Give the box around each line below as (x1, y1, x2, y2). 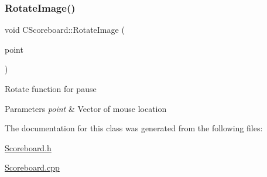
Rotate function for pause (5, 83, 97, 94)
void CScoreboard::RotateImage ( (5, 23, 125, 36)
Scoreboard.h (5, 141, 52, 154)
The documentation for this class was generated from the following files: (5, 122, 263, 134)
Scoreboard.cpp (5, 161, 60, 173)
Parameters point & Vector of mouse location (5, 102, 167, 114)
